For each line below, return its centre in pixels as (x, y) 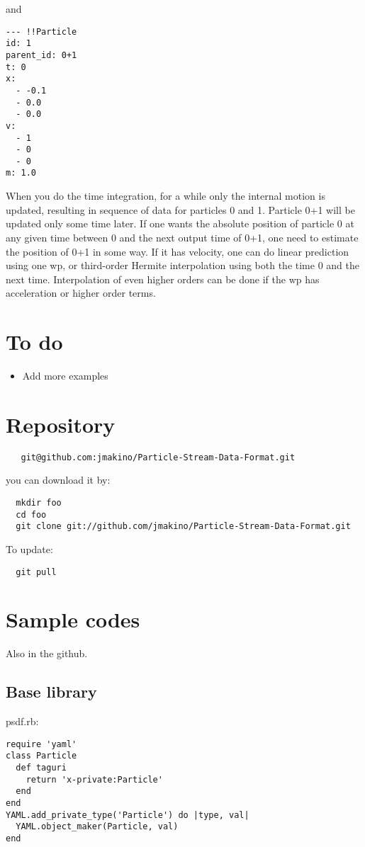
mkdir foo (39, 502)
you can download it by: (58, 480)
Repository (61, 424)
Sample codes (73, 619)
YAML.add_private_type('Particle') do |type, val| (128, 815)
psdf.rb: (22, 721)
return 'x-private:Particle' (94, 779)
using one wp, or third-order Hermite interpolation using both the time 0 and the (182, 265)
